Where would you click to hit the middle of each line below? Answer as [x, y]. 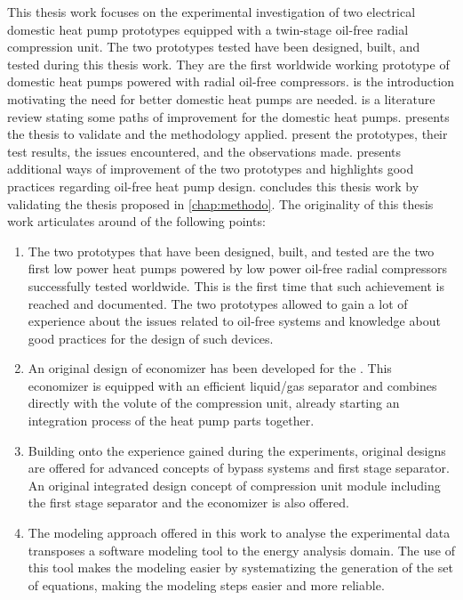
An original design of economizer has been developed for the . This [210, 368]
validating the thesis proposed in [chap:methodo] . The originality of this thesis [220, 203]
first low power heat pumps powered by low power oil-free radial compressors [238, 268]
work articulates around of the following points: [136, 221]
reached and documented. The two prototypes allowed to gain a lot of [218, 303]
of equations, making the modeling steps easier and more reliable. [206, 584]
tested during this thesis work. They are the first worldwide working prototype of [228, 64]
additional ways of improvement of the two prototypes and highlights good [211, 169]
